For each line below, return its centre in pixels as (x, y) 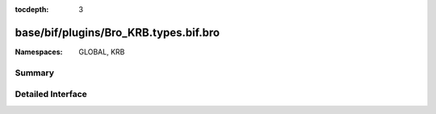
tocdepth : (32, 9)
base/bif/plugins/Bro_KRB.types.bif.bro (117, 32)
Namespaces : (39, 52)
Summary (35, 73)
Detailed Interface (51, 95)
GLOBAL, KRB (102, 52)
